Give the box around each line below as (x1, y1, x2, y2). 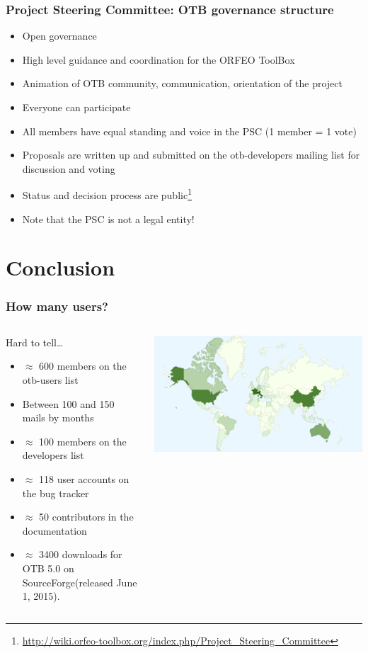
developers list (22, 448, 84, 462)
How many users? (6, 297, 108, 314)
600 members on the (39, 358, 127, 373)
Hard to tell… (6, 334, 64, 349)
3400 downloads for (39, 547, 122, 562)
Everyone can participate (22, 100, 131, 114)
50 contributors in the (39, 509, 134, 524)
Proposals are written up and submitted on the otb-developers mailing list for (22, 147, 360, 162)
